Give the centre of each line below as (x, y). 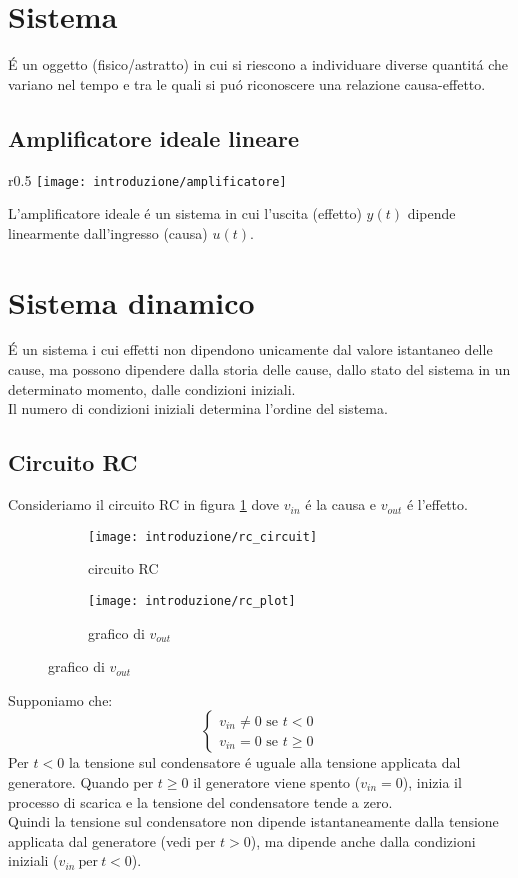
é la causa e (341, 504)
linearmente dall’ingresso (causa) (108, 232)
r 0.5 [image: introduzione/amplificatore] (147, 179)
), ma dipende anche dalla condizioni (363, 840)
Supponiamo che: (60, 699)
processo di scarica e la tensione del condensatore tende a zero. (200, 801)
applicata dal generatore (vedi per (112, 840)
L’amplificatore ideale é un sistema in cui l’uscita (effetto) (185, 213)
